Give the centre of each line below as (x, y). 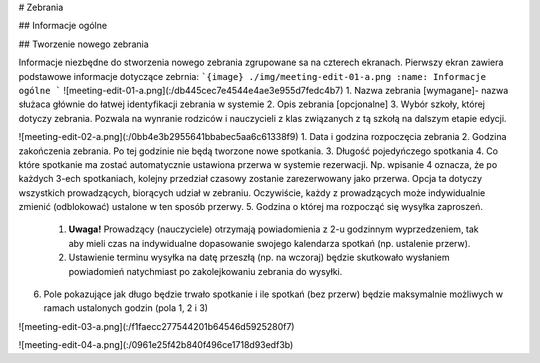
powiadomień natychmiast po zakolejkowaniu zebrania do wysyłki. (205, 271)
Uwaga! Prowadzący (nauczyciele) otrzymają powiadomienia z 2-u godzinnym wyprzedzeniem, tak (273, 229)
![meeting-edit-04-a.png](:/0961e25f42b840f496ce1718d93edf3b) (156, 345)
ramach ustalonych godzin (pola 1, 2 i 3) (126, 308)
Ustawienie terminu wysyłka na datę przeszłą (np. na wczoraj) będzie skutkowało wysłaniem (259, 257)
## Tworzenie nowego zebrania (83, 44)
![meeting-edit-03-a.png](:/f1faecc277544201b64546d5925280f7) (156, 326)
